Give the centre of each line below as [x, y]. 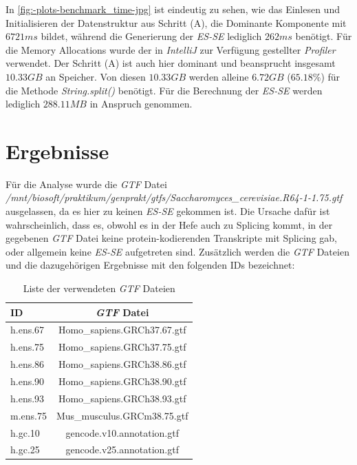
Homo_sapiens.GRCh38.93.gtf [122, 398]
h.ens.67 [28, 330]
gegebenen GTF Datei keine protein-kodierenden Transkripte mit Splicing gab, [171, 238]
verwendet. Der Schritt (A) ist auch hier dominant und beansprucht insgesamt [171, 63]
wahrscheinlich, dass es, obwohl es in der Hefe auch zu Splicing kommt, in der [169, 224]
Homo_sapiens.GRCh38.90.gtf [122, 381]
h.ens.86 [28, 364]
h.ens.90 [28, 381]
